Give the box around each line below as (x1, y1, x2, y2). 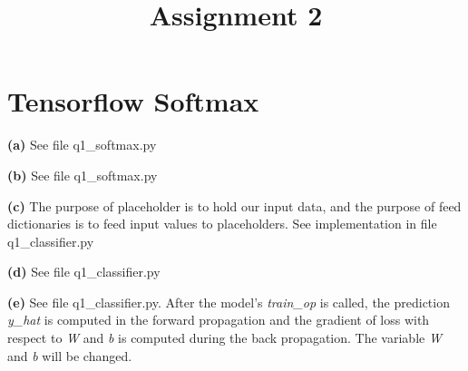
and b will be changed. (7, 346, 132, 365)
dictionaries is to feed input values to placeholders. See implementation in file (7, 214, 437, 233)
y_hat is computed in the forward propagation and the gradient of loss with (7, 310, 430, 329)
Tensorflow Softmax (7, 83, 259, 120)
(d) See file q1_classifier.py (7, 262, 161, 281)
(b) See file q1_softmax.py (7, 165, 158, 184)
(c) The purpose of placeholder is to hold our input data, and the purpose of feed (7, 196, 462, 215)
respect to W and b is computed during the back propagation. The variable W (7, 328, 442, 347)
